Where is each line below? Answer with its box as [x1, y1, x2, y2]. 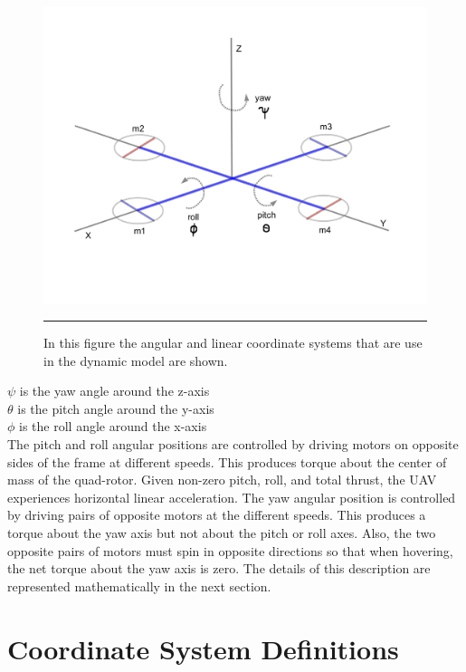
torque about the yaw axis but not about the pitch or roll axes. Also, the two [7, 523, 436, 542]
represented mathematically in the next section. [7, 576, 271, 595]
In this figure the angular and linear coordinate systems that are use [43, 333, 423, 352]
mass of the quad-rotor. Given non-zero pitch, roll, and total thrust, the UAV [7, 470, 437, 489]
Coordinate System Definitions [7, 629, 399, 667]
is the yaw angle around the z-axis [19, 381, 210, 400]
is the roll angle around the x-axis [19, 417, 207, 436]
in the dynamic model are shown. [43, 350, 228, 370]
